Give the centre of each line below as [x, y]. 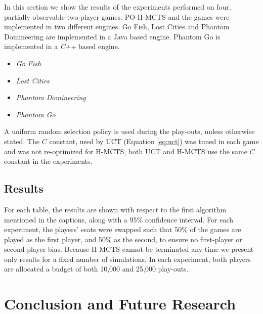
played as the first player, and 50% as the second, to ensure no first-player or [123, 239]
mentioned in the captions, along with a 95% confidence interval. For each [119, 219]
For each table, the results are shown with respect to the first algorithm [115, 209]
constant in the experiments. [48, 161]
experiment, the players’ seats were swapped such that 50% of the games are [123, 229]
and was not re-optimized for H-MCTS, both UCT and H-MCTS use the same [126, 151]
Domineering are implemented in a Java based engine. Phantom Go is [112, 36]
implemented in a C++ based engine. [62, 46]
